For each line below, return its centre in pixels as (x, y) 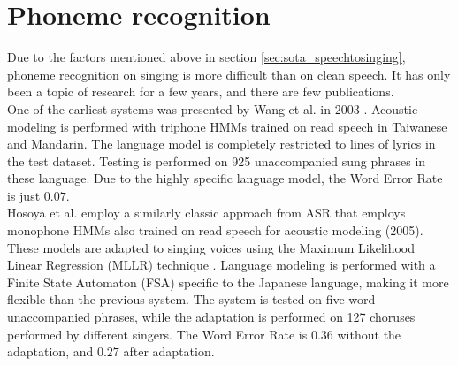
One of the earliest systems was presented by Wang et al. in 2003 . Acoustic (213, 108)
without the (369, 334)
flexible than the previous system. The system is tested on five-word (191, 299)
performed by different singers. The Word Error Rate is (157, 334)
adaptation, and (50, 351)
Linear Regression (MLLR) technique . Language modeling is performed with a (221, 265)
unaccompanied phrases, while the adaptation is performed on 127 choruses (211, 317)
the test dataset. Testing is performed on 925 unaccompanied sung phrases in (217, 160)
